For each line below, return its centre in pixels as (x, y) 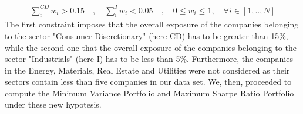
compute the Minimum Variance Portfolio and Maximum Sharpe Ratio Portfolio (149, 93)
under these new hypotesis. (53, 104)
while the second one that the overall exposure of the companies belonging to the (151, 47)
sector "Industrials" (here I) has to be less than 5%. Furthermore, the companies (149, 59)
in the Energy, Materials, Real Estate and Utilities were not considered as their (147, 70)
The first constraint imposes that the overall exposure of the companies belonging (152, 24)
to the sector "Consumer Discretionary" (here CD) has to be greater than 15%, (147, 35)
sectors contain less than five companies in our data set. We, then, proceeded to (148, 82)
